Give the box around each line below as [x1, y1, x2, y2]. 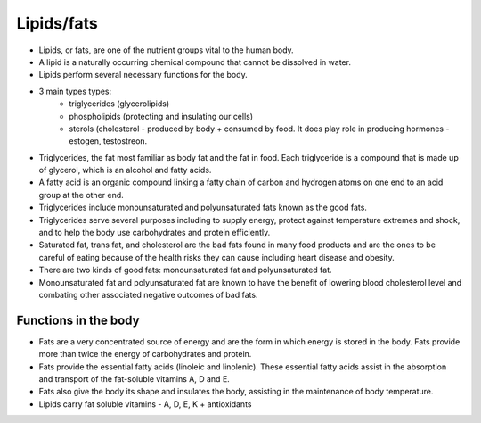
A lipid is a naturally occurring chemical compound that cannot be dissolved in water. [38, 56, 352, 67]
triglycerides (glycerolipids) [69, 98, 170, 109]
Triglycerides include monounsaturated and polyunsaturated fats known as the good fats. [38, 202, 367, 213]
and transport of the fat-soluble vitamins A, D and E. [38, 374, 231, 385]
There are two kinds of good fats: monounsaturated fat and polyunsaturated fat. [38, 264, 333, 276]
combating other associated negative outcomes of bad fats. [38, 289, 258, 300]
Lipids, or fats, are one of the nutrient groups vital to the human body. [38, 45, 294, 55]
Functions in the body [16, 312, 140, 328]
